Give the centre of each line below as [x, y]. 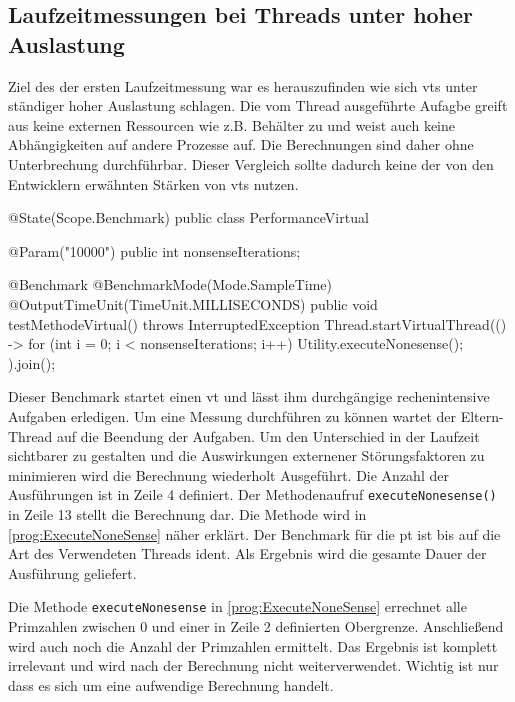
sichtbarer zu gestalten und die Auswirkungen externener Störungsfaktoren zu [246, 455]
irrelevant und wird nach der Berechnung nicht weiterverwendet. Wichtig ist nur [253, 665]
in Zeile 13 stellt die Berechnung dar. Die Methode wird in [187, 513]
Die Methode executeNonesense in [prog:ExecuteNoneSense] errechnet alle [237, 606]
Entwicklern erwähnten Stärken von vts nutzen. [153, 183]
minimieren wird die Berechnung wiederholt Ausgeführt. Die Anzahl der [228, 474]
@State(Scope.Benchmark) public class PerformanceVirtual [188, 217]
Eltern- [482, 415]
